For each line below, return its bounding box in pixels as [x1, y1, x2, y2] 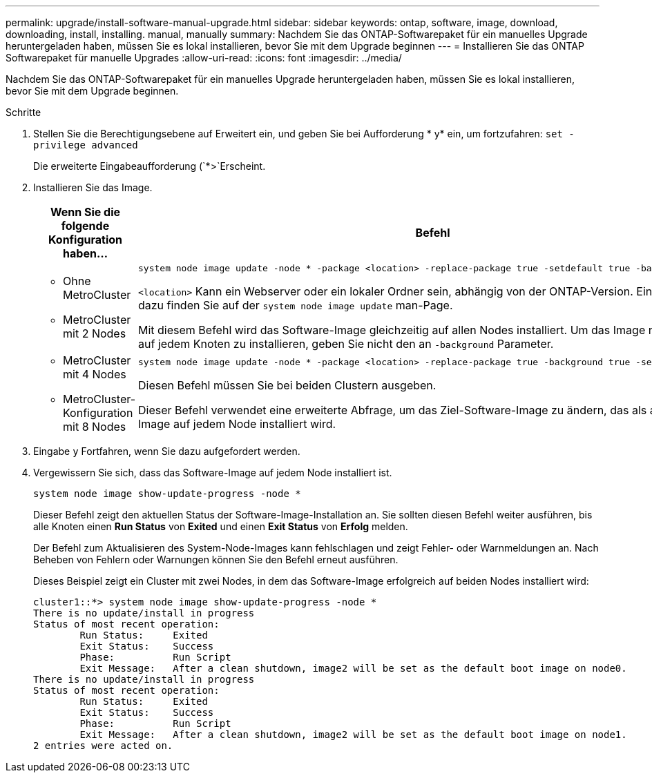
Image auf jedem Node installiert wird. [138, 416, 336, 431]
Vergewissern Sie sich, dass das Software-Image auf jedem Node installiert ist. [33, 467, 392, 478]
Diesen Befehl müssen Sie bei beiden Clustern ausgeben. [138, 378, 437, 392]
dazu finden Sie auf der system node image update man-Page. [138, 298, 453, 312]
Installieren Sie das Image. [33, 182, 153, 193]
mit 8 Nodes [63, 420, 126, 434]
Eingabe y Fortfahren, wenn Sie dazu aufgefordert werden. [33, 445, 300, 457]
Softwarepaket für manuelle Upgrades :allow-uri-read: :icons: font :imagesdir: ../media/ [6, 52, 402, 64]
